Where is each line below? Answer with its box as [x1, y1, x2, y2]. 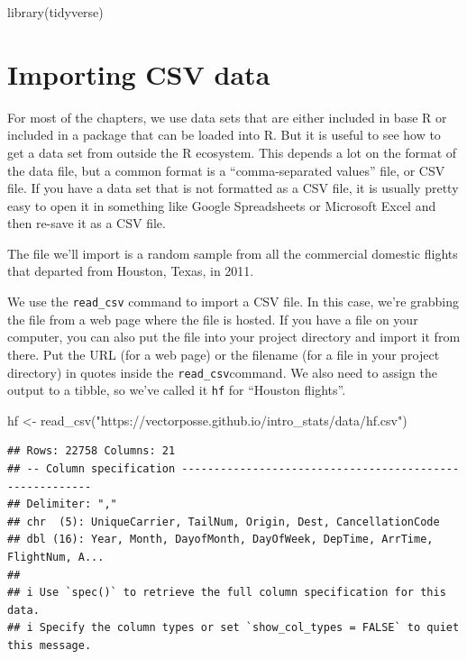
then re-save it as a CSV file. [7, 214, 166, 233]
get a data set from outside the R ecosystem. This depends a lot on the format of [7, 142, 457, 161]
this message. [7, 638, 92, 652]
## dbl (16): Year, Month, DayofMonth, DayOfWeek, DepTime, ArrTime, [7, 533, 434, 546]
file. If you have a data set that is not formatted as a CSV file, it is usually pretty [7, 178, 459, 197]
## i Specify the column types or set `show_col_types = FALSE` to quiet [7, 621, 460, 635]
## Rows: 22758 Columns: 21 [7, 444, 176, 458]
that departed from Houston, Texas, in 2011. [7, 261, 254, 280]
